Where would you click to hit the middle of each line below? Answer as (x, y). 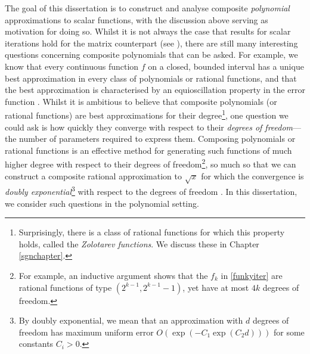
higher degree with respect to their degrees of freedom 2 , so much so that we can (151, 163)
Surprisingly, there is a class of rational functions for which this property (152, 232)
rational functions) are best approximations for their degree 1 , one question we (147, 114)
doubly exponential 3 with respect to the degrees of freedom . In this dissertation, (151, 191)
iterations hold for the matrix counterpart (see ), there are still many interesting (151, 43)
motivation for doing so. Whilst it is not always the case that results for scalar (148, 31)
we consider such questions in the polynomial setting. (102, 203)
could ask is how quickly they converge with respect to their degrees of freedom (149, 127)
